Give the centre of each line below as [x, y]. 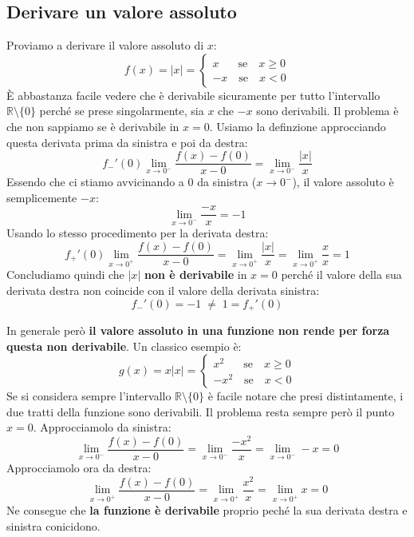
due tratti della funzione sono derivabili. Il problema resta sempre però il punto [201, 411]
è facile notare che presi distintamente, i [306, 396]
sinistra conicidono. [53, 525]
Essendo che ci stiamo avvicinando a [95, 182]
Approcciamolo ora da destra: [79, 468]
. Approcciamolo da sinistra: [102, 427]
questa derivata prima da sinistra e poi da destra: [127, 142]
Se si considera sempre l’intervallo [89, 396]
